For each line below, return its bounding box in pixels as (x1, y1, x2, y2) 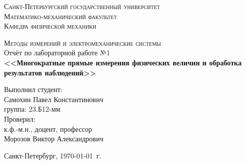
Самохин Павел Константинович (4, 94, 104, 104)
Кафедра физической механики (4, 21, 96, 31)
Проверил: (4, 113, 36, 124)
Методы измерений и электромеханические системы (4, 37, 161, 48)
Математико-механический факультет (4, 11, 117, 21)
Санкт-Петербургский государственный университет (4, 1, 160, 11)
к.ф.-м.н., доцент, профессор (4, 123, 92, 134)
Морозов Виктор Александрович (4, 133, 103, 144)
